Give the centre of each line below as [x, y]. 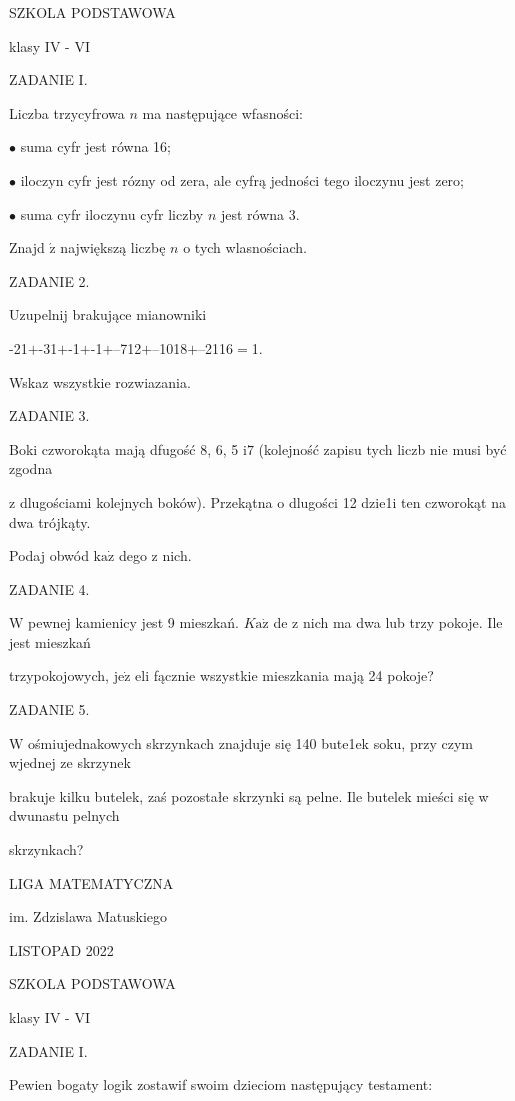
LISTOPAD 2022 [61, 949]
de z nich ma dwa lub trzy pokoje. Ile [388, 622]
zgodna [31, 468]
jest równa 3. [260, 213]
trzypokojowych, [59, 675]
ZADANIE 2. [49, 280]
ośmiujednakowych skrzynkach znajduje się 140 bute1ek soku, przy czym [250, 742]
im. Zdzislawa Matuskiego [88, 916]
